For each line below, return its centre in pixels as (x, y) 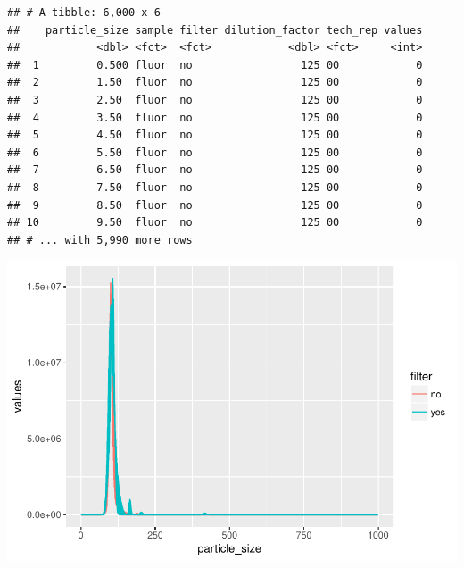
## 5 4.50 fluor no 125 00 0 (215, 135)
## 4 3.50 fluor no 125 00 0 (215, 117)
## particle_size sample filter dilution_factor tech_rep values (215, 30)
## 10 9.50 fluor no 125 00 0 (215, 223)
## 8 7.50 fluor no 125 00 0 (215, 187)
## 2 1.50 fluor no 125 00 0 (215, 83)
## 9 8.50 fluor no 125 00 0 (215, 205)
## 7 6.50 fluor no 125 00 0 (215, 170)
